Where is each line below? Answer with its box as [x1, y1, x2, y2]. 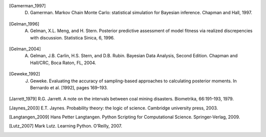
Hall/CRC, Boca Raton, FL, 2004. [30, 60, 96, 66]
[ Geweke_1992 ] [9, 71, 40, 77]
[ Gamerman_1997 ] [9, 3, 46, 8]
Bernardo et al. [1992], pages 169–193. [30, 84, 108, 91]
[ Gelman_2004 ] [9, 46, 41, 52]
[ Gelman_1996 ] [9, 21, 39, 27]
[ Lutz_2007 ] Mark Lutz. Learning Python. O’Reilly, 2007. [9, 123, 123, 129]
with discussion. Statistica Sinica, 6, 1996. [30, 34, 115, 40]
